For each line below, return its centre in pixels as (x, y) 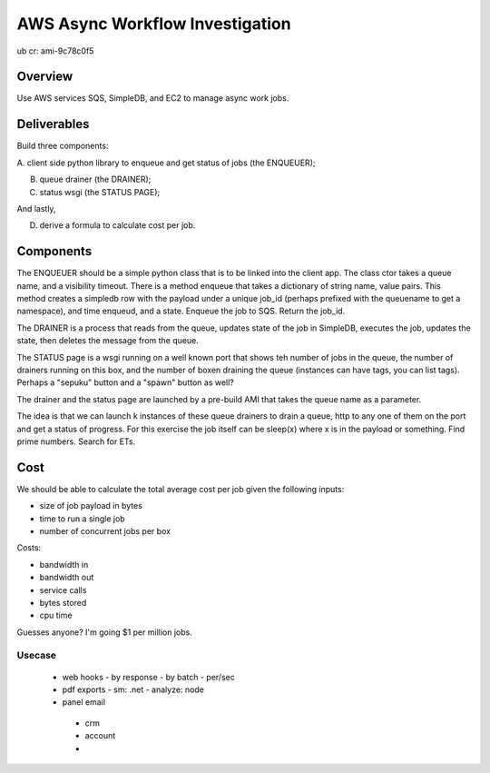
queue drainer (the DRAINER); (95, 179)
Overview (45, 77)
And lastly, (36, 208)
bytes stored (63, 602)
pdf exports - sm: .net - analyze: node (133, 689)
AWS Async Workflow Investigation (154, 24)
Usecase (37, 656)
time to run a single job (83, 519)
